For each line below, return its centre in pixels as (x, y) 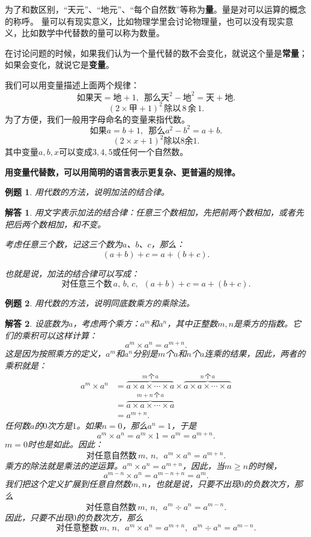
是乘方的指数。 (263, 323)
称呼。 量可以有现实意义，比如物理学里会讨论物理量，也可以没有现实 (149, 21)
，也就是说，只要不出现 (193, 484)
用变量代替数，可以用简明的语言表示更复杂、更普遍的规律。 (122, 171)
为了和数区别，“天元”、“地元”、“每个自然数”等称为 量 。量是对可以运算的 (147, 9)
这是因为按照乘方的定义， (55, 353)
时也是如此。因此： (65, 444)
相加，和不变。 (76, 224)
